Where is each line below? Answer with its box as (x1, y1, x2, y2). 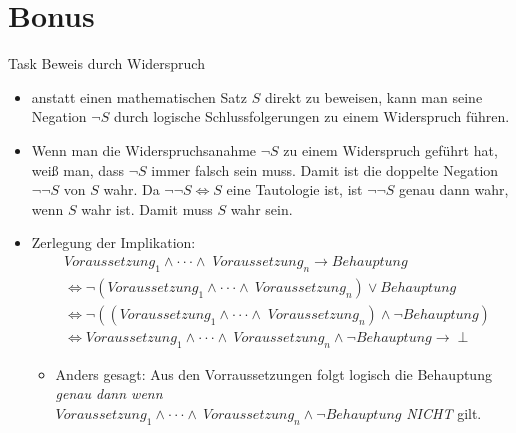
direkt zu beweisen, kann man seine (264, 86, 483, 107)
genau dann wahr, (399, 179, 509, 200)
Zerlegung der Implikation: (31, 232, 196, 253)
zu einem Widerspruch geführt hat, (283, 139, 498, 160)
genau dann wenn (55, 383, 163, 404)
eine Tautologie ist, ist (226, 179, 363, 200)
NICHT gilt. (406, 402, 482, 423)
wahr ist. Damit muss (81, 198, 213, 219)
